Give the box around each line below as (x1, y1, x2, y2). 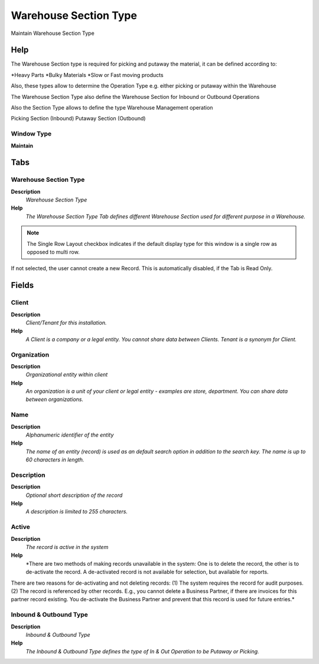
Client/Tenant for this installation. (25, 319, 107, 326)
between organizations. (25, 396, 84, 403)
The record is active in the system (25, 544, 109, 551)
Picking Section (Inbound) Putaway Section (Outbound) (11, 115, 146, 122)
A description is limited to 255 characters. (25, 508, 128, 515)
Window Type (11, 130, 52, 138)
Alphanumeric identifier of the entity (25, 431, 114, 438)
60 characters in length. (25, 456, 84, 463)
